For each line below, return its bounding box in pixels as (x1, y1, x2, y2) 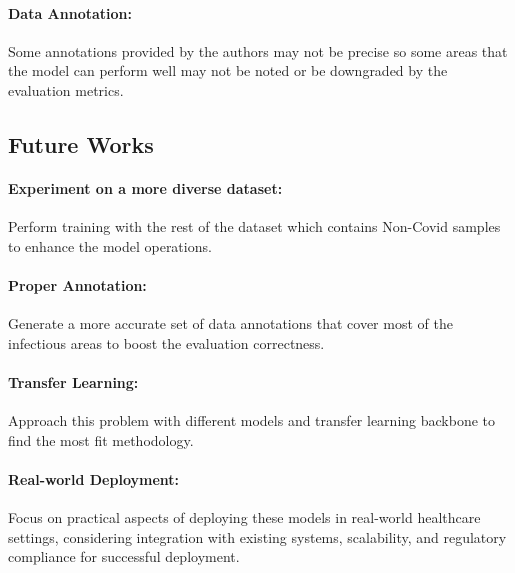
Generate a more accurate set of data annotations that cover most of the (8, 313, 453, 334)
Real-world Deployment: (8, 468, 180, 489)
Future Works (8, 128, 154, 159)
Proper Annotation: (8, 274, 147, 295)
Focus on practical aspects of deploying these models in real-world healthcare (8, 507, 481, 528)
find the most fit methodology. (8, 429, 194, 450)
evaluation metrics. (8, 79, 124, 100)
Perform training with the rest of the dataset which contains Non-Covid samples (8, 216, 501, 237)
